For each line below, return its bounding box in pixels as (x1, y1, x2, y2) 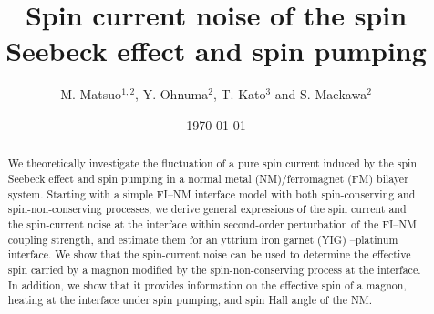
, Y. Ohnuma (135, 85, 209, 104)
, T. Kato (212, 85, 266, 104)
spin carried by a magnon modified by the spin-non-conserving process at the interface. (7, 261, 421, 277)
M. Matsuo (60, 85, 122, 104)
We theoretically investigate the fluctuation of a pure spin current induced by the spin (7, 156, 418, 171)
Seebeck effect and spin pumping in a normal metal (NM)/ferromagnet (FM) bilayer (7, 170, 408, 186)
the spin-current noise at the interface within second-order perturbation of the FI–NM (7, 216, 417, 231)
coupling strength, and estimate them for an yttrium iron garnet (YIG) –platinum (7, 231, 398, 247)
